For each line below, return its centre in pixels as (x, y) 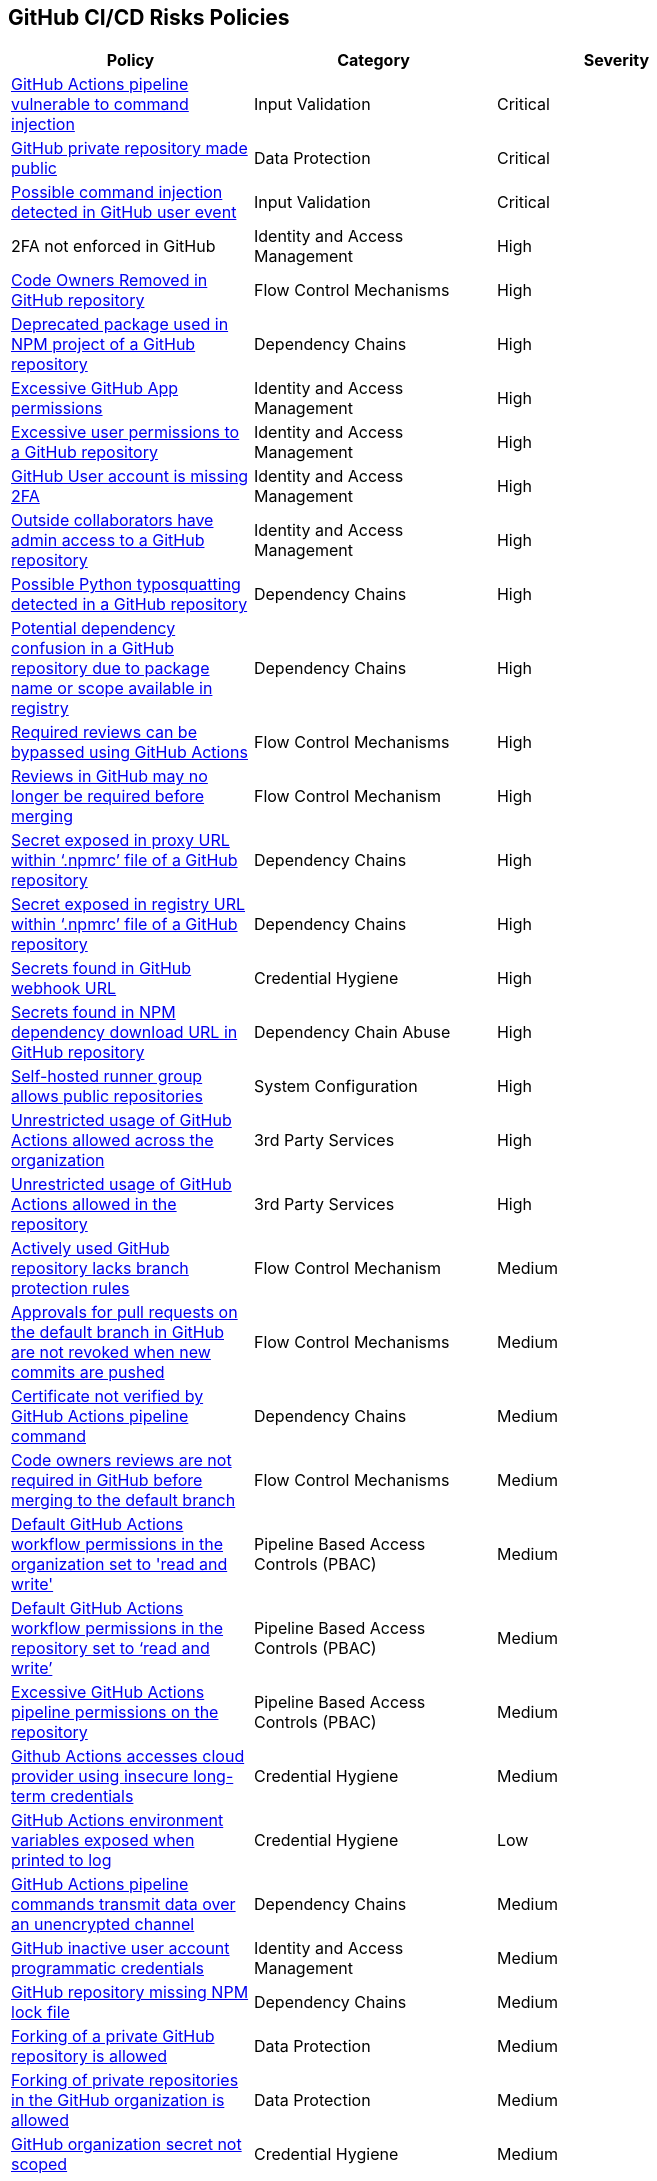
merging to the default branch (123, 1500)
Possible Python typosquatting (126, 584)
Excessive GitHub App (95, 388)
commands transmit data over (123, 1904)
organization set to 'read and (119, 1564)
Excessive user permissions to (125, 432)
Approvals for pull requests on (124, 1312)
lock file (40, 2012)
